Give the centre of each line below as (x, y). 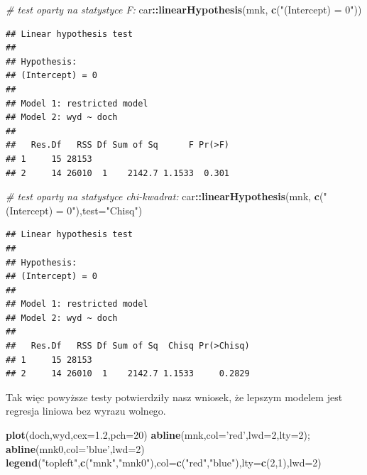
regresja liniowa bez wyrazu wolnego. (86, 411)
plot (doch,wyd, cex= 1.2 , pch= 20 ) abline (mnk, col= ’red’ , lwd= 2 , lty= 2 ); (158, 435)
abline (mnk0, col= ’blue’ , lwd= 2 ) (75, 448)
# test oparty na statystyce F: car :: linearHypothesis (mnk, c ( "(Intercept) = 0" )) (184, 9)
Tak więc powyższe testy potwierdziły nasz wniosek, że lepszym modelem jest (174, 397)
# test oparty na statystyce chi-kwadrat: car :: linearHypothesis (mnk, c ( (165, 196)
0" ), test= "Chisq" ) (105, 210)
